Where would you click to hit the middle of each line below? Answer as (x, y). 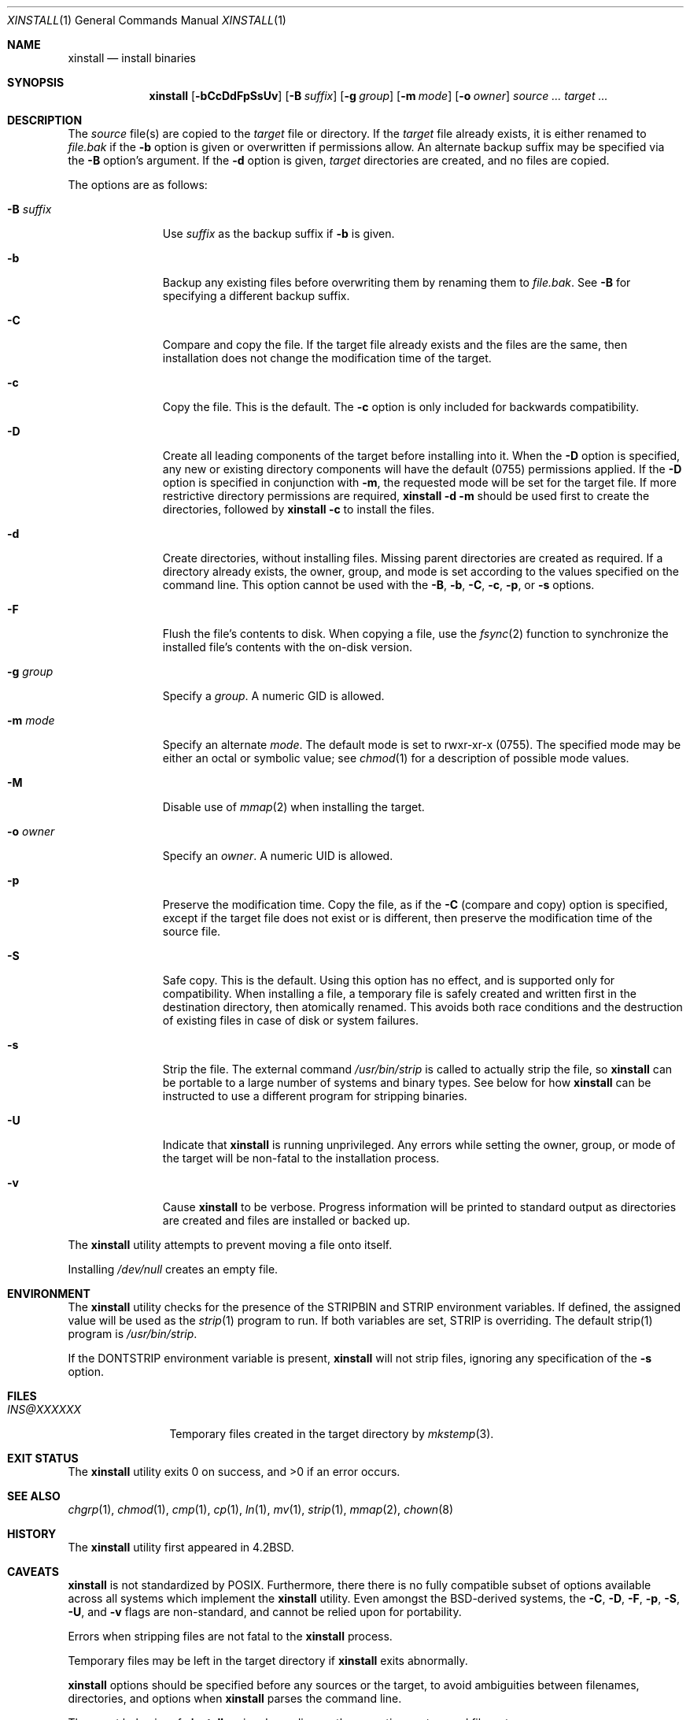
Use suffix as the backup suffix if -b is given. (279, 234)
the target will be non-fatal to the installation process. (301, 1158)
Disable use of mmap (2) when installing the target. (293, 807)
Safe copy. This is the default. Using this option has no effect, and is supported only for (389, 980)
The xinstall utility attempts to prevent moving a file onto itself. (230, 1245)
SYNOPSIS (36, 82)
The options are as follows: (138, 185)
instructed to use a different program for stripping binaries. (315, 1096)
